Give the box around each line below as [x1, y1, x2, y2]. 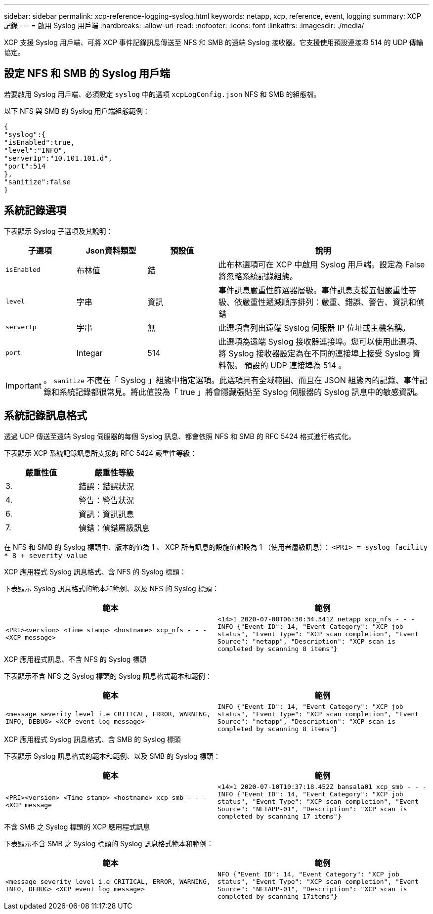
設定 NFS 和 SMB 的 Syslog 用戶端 [4, 67, 171, 80]
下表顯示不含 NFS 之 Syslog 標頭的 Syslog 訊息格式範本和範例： [4, 671, 212, 680]
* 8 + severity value [4, 551, 87, 560]
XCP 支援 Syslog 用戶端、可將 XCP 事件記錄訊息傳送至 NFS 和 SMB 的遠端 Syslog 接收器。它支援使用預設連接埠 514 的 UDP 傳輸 [4, 38, 423, 46]
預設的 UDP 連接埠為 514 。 [244, 360, 346, 370]
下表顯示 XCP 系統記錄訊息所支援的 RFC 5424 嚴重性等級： [4, 448, 197, 457]
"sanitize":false [4, 177, 71, 186]
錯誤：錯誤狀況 [79, 481, 134, 491]
